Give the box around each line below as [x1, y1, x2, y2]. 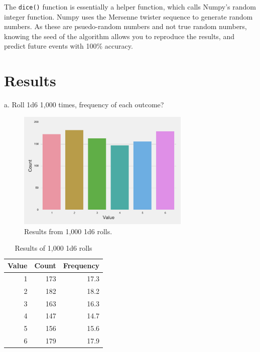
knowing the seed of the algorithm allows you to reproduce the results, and [4, 31, 234, 41]
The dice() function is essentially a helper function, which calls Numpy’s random [4, 2, 256, 12]
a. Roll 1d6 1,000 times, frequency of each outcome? [4, 99, 164, 110]
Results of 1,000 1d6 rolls [15, 243, 92, 253]
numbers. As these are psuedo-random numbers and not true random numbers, [4, 21, 247, 32]
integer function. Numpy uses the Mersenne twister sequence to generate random [4, 11, 253, 22]
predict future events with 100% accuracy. [4, 41, 133, 51]
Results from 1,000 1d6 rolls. [24, 226, 112, 236]
